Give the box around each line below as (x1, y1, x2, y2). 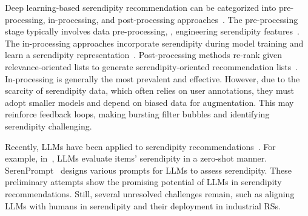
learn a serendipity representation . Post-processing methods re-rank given (5, 48, 283, 61)
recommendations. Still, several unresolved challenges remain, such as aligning (5, 187, 295, 200)
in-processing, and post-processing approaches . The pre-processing (48, 13, 298, 25)
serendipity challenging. (5, 119, 92, 132)
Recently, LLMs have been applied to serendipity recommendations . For (5, 140, 276, 152)
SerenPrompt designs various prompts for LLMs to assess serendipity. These (5, 163, 292, 176)
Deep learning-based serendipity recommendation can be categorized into (5, 1, 276, 13)
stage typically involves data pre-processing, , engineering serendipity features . (5, 25, 300, 38)
